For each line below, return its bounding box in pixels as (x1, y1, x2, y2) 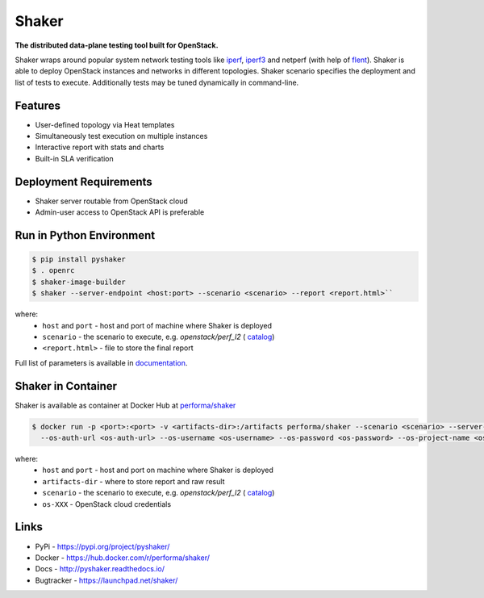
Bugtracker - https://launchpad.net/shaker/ (35, 575, 178, 585)
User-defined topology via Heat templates (35, 119, 175, 129)
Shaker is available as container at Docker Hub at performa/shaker (15, 400, 236, 410)
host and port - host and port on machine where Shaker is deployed (42, 465, 274, 475)
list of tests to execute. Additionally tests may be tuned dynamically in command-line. (15, 77, 299, 87)
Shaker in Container (15, 379, 117, 393)
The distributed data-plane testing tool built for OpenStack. (15, 40, 219, 50)
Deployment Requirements (15, 174, 152, 189)
